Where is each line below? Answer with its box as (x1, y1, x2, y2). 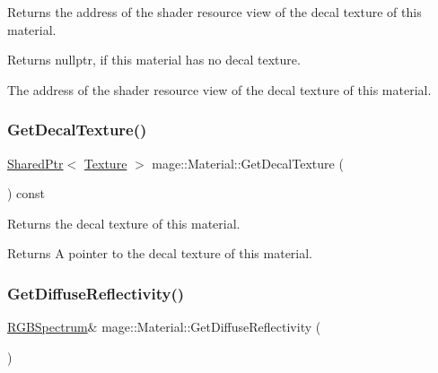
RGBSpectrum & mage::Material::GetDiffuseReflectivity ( (7, 317, 321, 336)
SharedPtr (7, 153, 64, 172)
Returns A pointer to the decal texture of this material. (7, 244, 313, 263)
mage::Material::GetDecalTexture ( (152, 153, 344, 172)
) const (7, 184, 46, 203)
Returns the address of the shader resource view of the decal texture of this (7, 3, 422, 21)
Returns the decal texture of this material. (7, 213, 241, 232)
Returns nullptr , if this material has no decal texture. (7, 50, 301, 69)
